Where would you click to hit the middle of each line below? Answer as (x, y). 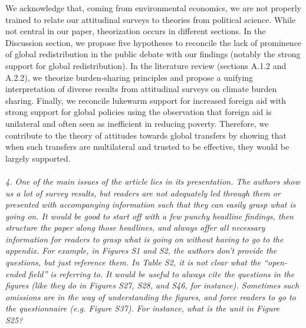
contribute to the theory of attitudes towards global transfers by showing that (146, 135)
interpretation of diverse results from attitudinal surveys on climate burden (141, 89)
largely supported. (38, 158)
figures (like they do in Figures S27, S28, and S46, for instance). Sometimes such (152, 285)
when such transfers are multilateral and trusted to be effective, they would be (147, 147)
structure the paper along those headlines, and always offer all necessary (135, 227)
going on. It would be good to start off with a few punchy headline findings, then (149, 216)
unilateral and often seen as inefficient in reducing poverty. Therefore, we (137, 123)
